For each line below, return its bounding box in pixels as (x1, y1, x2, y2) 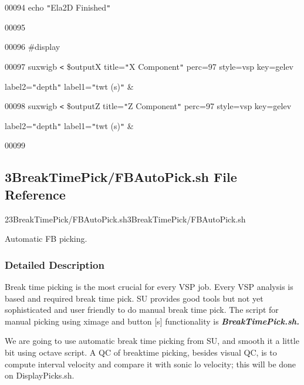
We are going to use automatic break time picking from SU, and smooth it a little (5, 335, 299, 347)
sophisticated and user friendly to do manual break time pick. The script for (5, 303, 279, 316)
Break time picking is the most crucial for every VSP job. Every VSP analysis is (5, 281, 293, 293)
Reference (5, 185, 66, 203)
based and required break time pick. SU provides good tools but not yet (5, 292, 264, 304)
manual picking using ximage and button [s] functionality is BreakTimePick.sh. (5, 315, 300, 327)
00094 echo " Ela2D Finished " (5, 1, 111, 13)
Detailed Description (5, 257, 104, 272)
